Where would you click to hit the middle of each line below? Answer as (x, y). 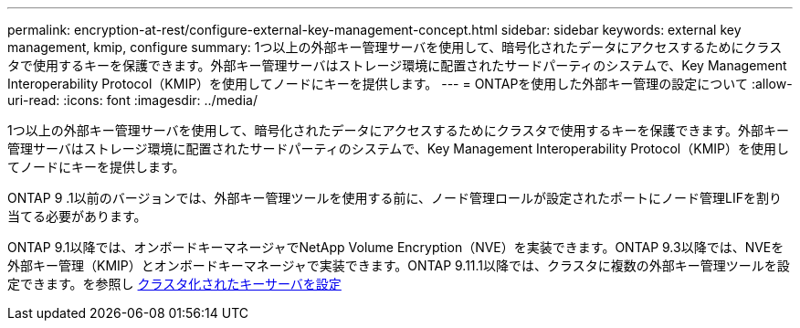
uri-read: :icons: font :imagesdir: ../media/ (132, 100)
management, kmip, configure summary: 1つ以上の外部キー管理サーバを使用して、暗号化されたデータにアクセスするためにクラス (395, 47)
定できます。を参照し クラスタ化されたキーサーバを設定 (174, 284)
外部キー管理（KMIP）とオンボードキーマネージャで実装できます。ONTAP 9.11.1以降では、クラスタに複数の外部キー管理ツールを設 (399, 265)
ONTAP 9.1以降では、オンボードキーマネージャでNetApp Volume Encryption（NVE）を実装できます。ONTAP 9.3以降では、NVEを (396, 247)
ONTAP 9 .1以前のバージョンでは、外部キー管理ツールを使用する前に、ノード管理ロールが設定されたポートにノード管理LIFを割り (395, 198)
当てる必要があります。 (77, 216)
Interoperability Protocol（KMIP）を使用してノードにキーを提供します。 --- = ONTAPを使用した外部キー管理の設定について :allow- (400, 84)
